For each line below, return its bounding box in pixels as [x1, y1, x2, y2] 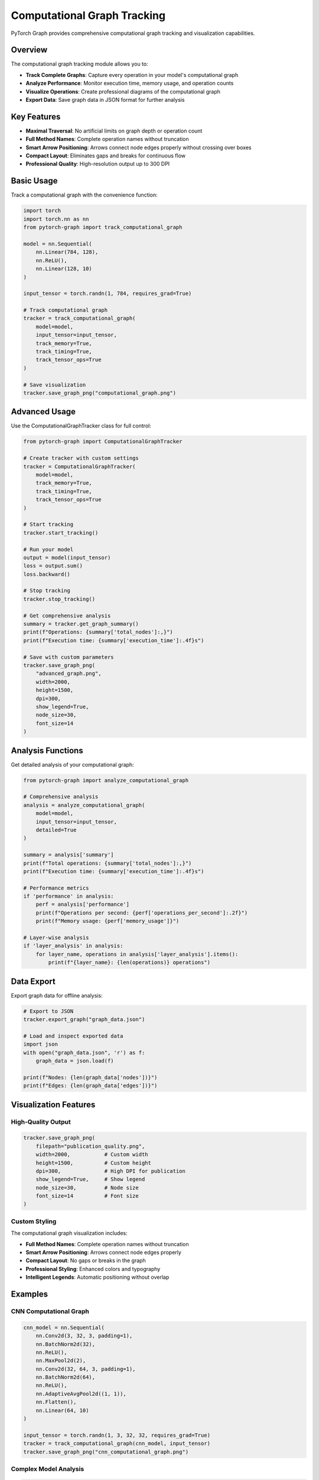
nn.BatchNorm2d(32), [35, 1341, 96, 1347]
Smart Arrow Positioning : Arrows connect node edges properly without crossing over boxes [25, 144, 252, 151]
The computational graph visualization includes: [11, 1230, 128, 1237]
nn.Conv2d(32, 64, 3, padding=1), [35, 1365, 136, 1372]
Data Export [11, 976, 56, 986]
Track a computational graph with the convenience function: [11, 191, 158, 198]
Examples [11, 1289, 48, 1299]
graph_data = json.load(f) [35, 1057, 115, 1064]
